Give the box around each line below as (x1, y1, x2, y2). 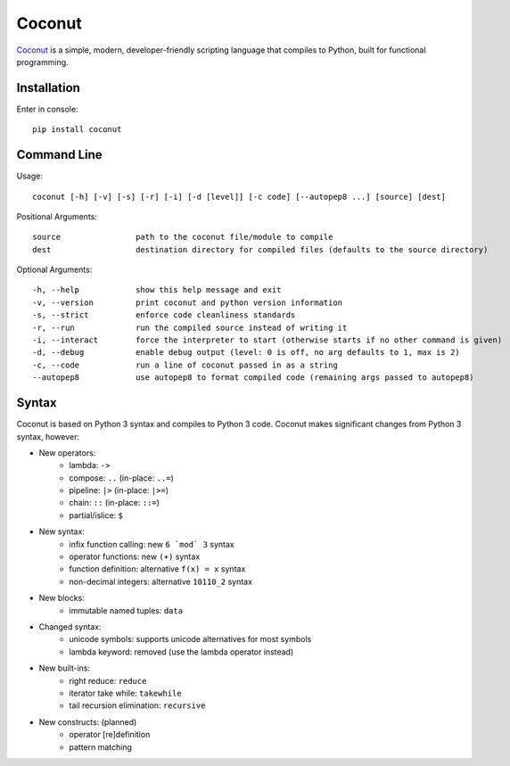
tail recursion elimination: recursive (69, 700, 206, 711)
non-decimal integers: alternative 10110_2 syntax (69, 576, 253, 587)
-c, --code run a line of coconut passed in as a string (32, 359, 338, 370)
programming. (16, 56, 69, 67)
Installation (16, 80, 80, 95)
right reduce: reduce (69, 675, 147, 686)
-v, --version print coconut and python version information (32, 297, 343, 308)
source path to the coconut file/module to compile (32, 232, 333, 243)
